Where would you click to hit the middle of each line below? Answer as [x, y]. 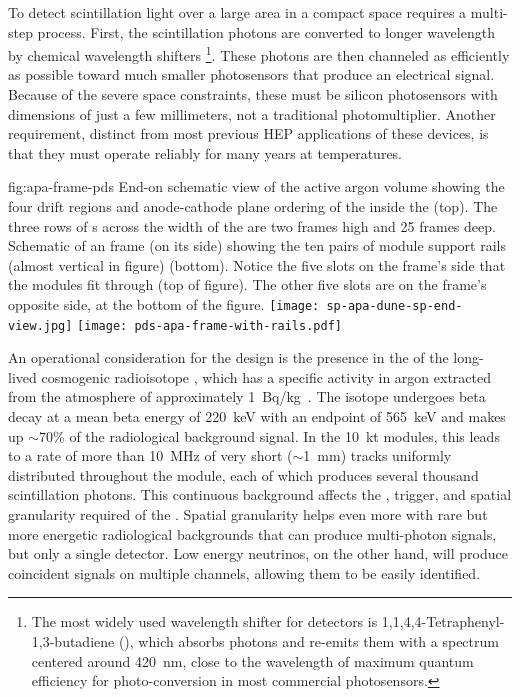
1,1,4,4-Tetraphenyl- [443, 621]
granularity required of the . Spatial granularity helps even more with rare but [248, 514]
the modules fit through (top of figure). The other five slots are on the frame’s [247, 284]
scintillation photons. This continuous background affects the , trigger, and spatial [260, 494]
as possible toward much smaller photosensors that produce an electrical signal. [251, 74]
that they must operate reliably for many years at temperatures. [205, 152]
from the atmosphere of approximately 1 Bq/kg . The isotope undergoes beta [247, 396]
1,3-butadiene [73, 641]
